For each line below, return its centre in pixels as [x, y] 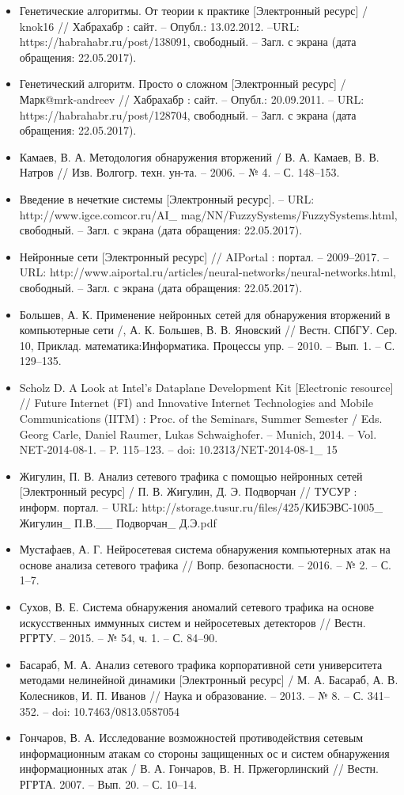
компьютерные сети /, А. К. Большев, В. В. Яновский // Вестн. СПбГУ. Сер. [208, 330]
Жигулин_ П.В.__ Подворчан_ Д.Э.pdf [118, 522]
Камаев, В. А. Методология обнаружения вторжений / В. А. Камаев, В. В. [199, 156]
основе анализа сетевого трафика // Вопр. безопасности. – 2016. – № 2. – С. [205, 564]
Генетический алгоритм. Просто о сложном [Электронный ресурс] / [183, 84]
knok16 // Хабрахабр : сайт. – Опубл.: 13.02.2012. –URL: [159, 26]
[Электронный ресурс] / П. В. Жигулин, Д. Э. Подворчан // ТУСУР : [188, 491]
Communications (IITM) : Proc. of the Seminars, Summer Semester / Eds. [201, 418]
